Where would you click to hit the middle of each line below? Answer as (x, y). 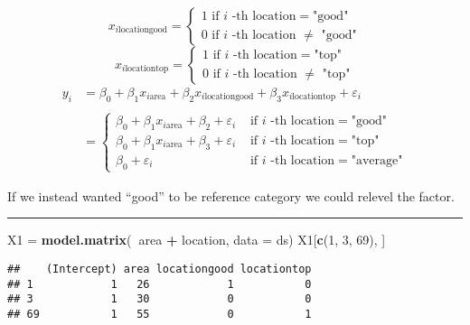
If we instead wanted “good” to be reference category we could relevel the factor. (231, 195)
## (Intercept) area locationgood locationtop (160, 269)
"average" (377, 160)
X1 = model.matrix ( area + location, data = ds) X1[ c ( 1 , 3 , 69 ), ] (197, 240)
